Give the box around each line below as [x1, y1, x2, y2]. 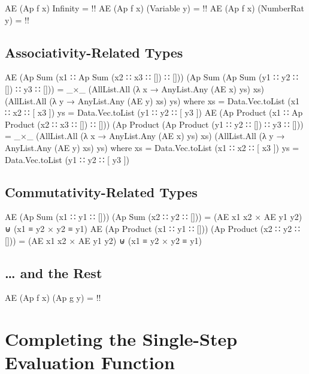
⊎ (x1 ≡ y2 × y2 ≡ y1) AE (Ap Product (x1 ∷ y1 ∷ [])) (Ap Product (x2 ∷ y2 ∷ [5, 222, 300, 234]
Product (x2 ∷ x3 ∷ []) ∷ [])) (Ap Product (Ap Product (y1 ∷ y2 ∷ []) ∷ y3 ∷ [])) [5, 117, 304, 130]
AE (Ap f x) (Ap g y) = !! [5, 291, 101, 304]
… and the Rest [5, 263, 102, 282]
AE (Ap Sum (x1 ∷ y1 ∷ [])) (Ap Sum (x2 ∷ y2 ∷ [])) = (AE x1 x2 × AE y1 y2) [5, 210, 302, 223]
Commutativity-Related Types [5, 182, 198, 201]
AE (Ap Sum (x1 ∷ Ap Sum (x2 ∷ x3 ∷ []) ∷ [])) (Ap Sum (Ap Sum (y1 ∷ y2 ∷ [5, 71, 298, 83]
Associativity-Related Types [5, 43, 183, 61]
